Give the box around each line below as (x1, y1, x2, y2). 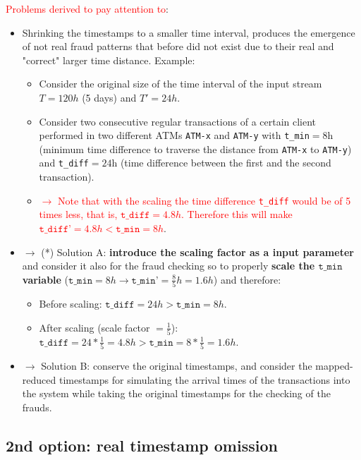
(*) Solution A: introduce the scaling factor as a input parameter (41, 244, 354, 259)
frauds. (22, 400, 52, 415)
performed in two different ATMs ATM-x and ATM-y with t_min (39, 128, 310, 143)
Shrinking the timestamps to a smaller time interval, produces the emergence (22, 25, 355, 40)
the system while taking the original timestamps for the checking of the (22, 386, 331, 401)
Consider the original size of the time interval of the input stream (39, 76, 322, 91)
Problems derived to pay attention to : (6, 1, 169, 16)
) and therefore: (213, 272, 281, 286)
